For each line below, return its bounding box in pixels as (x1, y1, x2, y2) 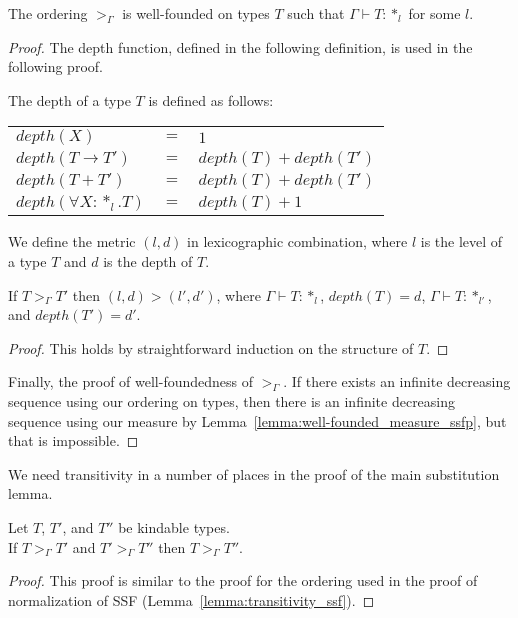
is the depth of (103, 250, 193, 271)
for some (408, 3, 461, 23)
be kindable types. (118, 516, 230, 537)
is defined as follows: (148, 89, 274, 110)
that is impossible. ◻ (8, 430, 139, 451)
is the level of (420, 231, 503, 252)
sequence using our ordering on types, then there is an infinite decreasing (8, 390, 456, 411)
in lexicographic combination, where (187, 231, 408, 252)
